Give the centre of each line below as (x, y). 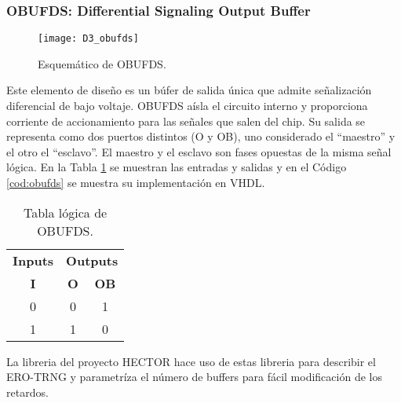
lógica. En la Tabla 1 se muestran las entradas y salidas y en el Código (177, 167)
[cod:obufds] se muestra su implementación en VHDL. (136, 183)
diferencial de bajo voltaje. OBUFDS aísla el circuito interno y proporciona (187, 106)
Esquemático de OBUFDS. (102, 63)
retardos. (27, 392)
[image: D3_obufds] (88, 39)
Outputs (92, 260)
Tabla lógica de (65, 212)
